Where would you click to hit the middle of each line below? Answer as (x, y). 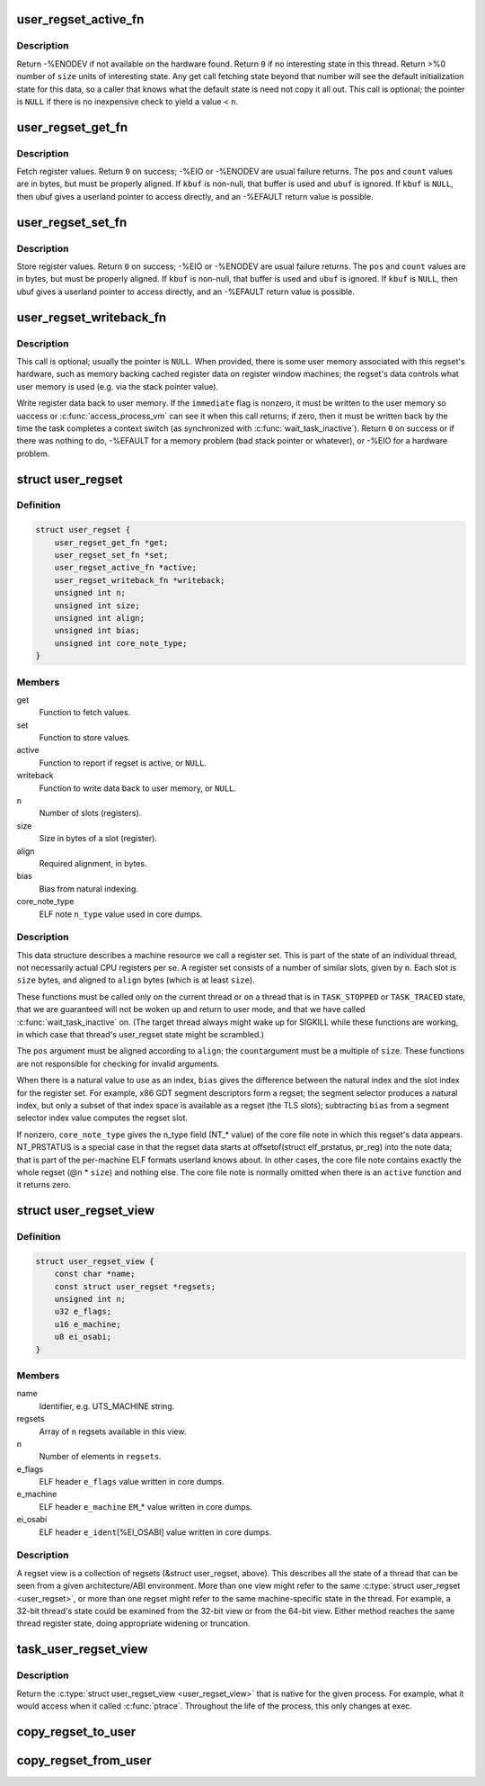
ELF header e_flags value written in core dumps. (132, 1482)
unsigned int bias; (97, 631)
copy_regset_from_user (84, 1760)
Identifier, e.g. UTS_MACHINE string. (107, 1406)
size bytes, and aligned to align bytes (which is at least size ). (136, 980)
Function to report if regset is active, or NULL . (123, 763)
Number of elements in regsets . (100, 1457)
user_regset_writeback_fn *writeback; (140, 580)
